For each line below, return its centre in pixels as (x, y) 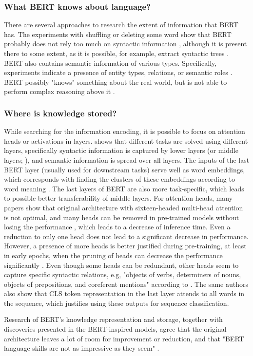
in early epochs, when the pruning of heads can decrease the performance (113, 255)
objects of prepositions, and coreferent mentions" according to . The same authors (126, 284)
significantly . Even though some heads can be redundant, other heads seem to (121, 265)
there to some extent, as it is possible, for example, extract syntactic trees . (117, 53)
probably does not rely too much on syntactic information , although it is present (126, 44)
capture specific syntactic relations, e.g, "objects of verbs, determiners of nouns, (123, 274)
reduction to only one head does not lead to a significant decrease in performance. (126, 236)
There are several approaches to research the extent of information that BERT (121, 25)
